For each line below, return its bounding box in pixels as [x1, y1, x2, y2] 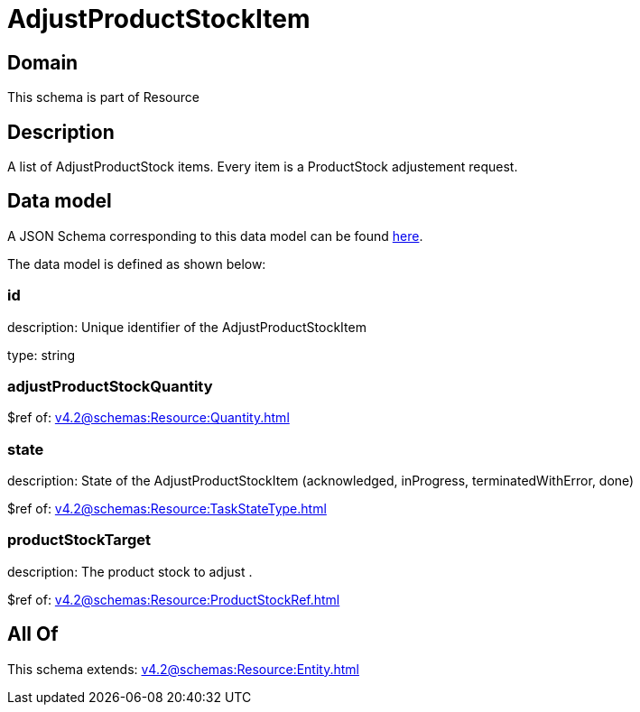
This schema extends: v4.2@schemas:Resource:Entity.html [7, 661, 359, 677]
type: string [7, 347, 76, 363]
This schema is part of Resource [7, 89, 199, 106]
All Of [7, 623, 59, 646]
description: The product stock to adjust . [7, 563, 253, 579]
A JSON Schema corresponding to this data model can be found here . [7, 227, 423, 244]
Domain [7, 51, 79, 74]
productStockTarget [7, 531, 152, 550]
